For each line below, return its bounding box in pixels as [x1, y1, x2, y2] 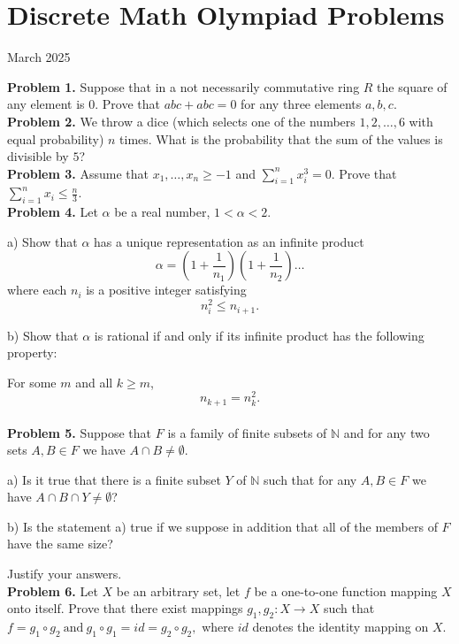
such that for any [264, 470, 357, 488]
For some [7, 372, 57, 391]
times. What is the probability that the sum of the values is [119, 129, 443, 148]
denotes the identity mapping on [252, 617, 429, 636]
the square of [377, 77, 448, 96]
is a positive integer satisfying [86, 280, 247, 299]
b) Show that [7, 326, 79, 344]
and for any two [343, 423, 430, 441]
